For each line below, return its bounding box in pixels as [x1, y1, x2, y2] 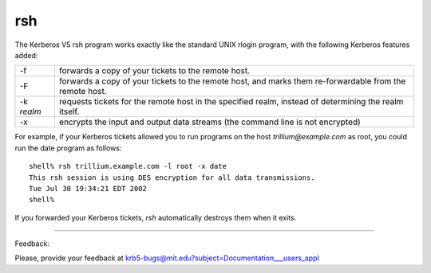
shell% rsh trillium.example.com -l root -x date [29, 162, 227, 171]
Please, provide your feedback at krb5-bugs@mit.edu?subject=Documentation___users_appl [14, 253, 319, 263]
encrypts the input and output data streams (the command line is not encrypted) [58, 116, 361, 127]
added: [14, 50, 38, 60]
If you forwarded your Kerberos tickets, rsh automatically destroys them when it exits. [14, 213, 297, 222]
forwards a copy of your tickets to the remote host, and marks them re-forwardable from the [58, 76, 406, 87]
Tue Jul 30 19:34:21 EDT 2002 [29, 184, 148, 193]
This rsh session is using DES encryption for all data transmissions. [29, 173, 315, 182]
